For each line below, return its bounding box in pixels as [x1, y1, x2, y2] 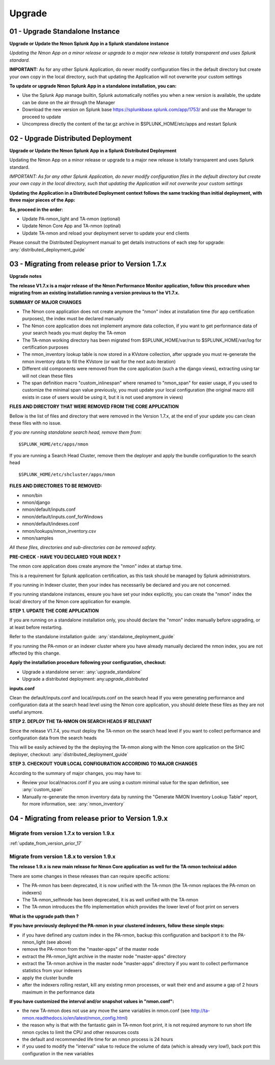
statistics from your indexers [22, 968, 82, 974]
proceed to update [22, 114, 61, 120]
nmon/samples [22, 535, 53, 541]
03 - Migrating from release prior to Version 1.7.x [9, 260, 167, 269]
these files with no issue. [9, 420, 62, 426]
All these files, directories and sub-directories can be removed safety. [9, 544, 156, 551]
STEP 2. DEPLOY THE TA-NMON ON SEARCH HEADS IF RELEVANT [9, 718, 152, 724]
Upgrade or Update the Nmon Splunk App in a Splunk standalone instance [9, 41, 169, 47]
